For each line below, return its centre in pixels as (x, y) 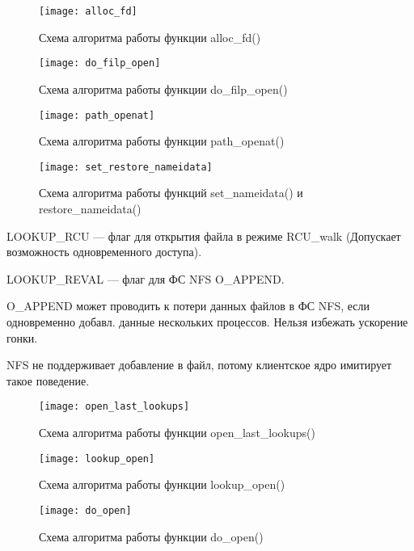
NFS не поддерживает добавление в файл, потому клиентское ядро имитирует (199, 365)
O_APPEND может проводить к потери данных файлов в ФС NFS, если (188, 306)
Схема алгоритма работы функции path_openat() (162, 141)
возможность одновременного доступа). (104, 252)
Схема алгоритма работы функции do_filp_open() (163, 88)
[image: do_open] (85, 510)
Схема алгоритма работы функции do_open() (151, 536)
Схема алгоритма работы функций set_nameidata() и (171, 193)
